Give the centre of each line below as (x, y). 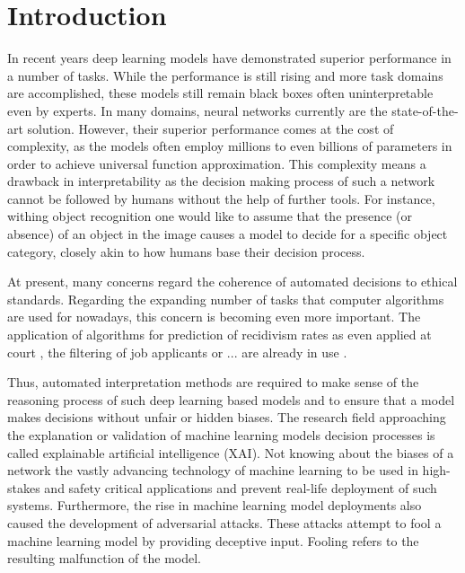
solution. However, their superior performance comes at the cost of (211, 128)
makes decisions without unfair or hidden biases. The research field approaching (227, 417)
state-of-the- (425, 110)
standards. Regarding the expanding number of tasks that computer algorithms (226, 299)
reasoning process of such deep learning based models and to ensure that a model (231, 399)
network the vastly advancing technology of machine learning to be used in (213, 470)
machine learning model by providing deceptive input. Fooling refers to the (213, 540)
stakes (24, 487)
